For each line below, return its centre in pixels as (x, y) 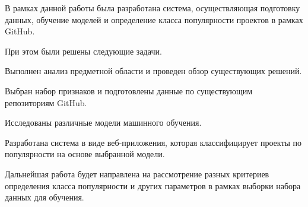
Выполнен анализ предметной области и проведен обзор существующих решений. (153, 71)
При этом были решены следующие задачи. (83, 51)
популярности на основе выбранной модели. (85, 154)
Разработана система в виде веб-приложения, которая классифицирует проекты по (153, 142)
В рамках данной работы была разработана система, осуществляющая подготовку (153, 8)
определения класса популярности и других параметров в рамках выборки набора (153, 185)
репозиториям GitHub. (46, 102)
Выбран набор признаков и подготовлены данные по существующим (129, 90)
